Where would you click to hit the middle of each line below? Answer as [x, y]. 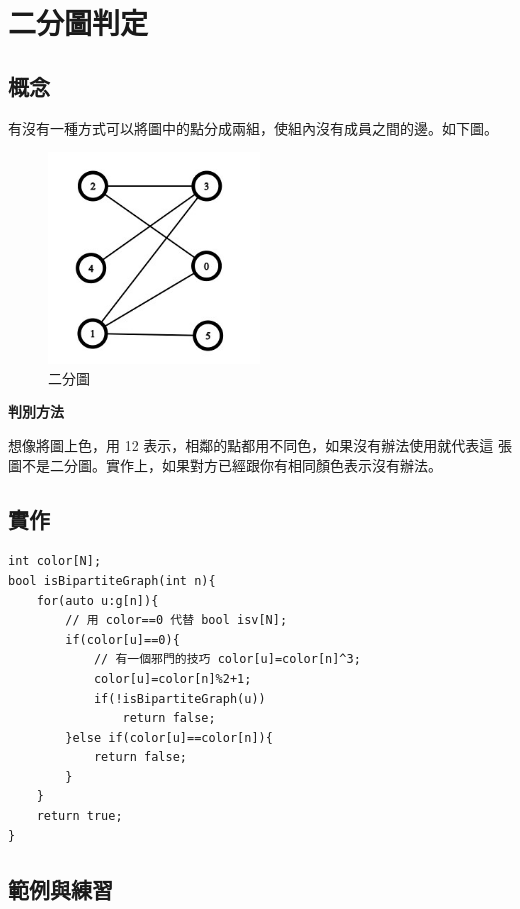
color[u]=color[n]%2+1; [172, 678]
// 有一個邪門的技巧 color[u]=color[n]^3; [227, 659]
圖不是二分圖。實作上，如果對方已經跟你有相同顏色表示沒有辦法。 [225, 464]
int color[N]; [55, 561]
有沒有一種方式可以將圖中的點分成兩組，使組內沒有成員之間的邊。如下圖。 [253, 127]
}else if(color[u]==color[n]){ [169, 737]
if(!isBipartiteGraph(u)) [179, 698]
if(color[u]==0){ [122, 639]
